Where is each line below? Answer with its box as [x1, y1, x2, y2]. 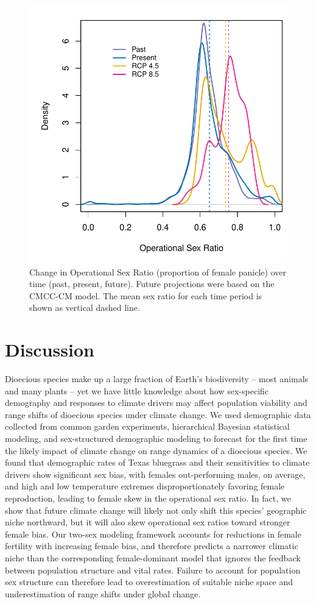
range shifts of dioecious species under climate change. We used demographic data [5, 408, 311, 421]
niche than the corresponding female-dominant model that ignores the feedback [5, 552, 301, 564]
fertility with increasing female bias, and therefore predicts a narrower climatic [5, 539, 298, 552]
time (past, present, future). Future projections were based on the [29, 277, 275, 290]
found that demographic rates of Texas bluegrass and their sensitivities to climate [5, 456, 310, 469]
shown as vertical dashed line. [29, 301, 140, 314]
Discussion [5, 337, 94, 362]
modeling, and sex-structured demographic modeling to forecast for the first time [5, 432, 307, 445]
